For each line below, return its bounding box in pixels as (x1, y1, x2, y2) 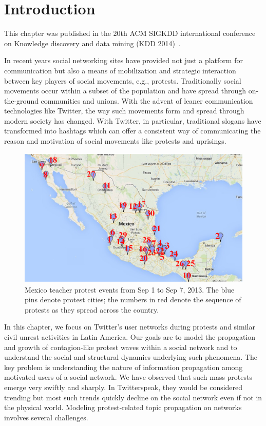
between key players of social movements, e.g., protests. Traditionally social (4, 75, 241, 86)
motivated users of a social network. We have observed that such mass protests (4, 372, 252, 382)
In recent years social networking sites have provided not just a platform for (4, 55, 243, 66)
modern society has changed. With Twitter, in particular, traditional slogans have (4, 115, 261, 126)
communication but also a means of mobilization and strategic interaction (4, 65, 236, 75)
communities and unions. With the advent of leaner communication (41, 95, 253, 106)
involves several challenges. (4, 412, 88, 422)
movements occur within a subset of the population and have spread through (4, 85, 246, 96)
